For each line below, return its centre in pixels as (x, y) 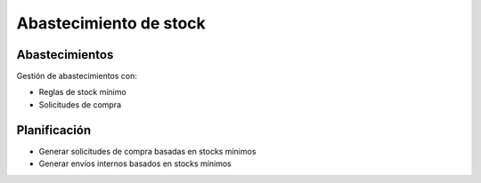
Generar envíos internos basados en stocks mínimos (135, 163)
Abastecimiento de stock (111, 23)
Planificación (54, 130)
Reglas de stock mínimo (82, 92)
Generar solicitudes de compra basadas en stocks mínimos (147, 151)
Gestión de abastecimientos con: (77, 76)
